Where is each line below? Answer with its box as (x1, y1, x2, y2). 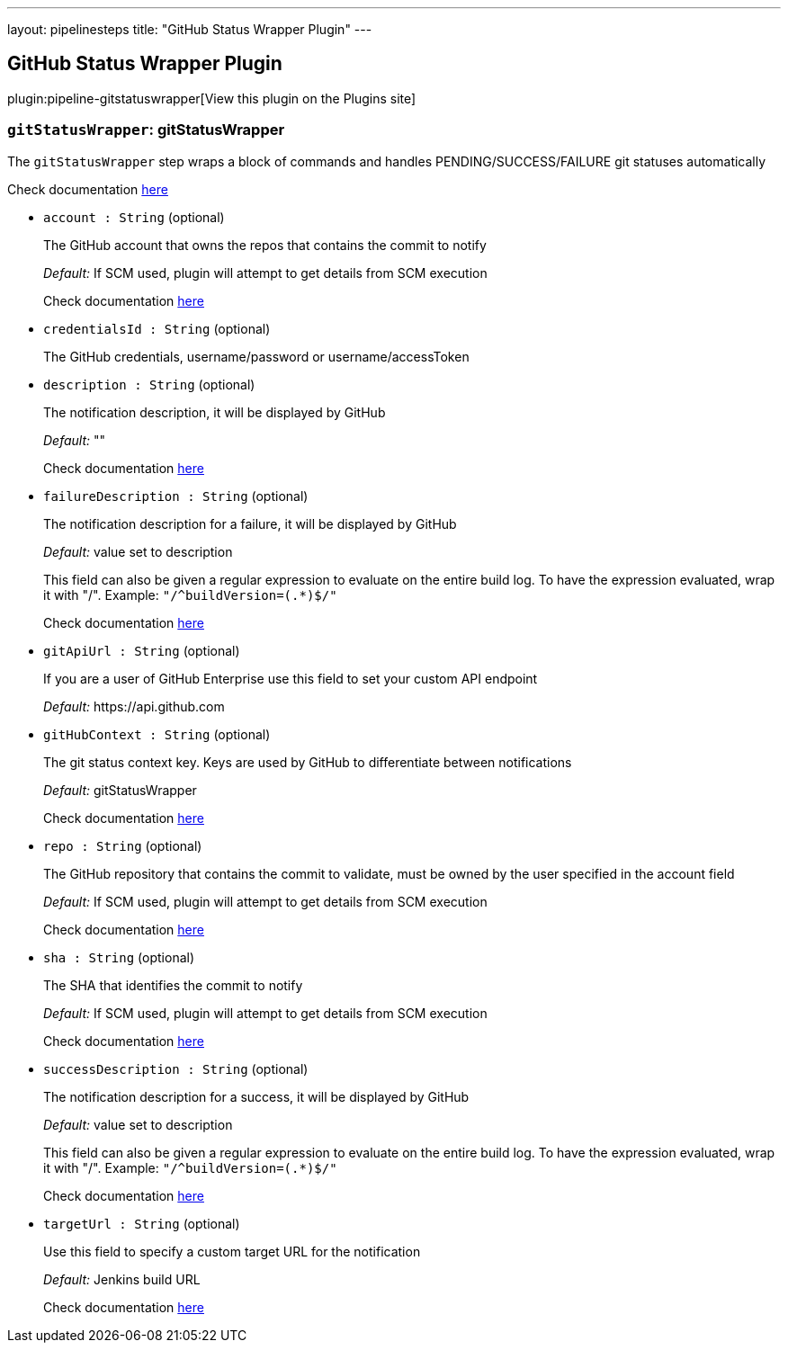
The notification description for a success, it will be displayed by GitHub (43, 1088, 470, 1104)
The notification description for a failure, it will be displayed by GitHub (43, 515, 457, 532)
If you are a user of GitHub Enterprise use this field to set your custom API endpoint (43, 670, 538, 686)
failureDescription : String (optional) (43, 487, 309, 504)
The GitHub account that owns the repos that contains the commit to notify (43, 237, 487, 253)
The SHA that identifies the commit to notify (43, 977, 303, 993)
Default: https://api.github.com (43, 698, 225, 714)
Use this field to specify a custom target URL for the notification (43, 1243, 421, 1259)
